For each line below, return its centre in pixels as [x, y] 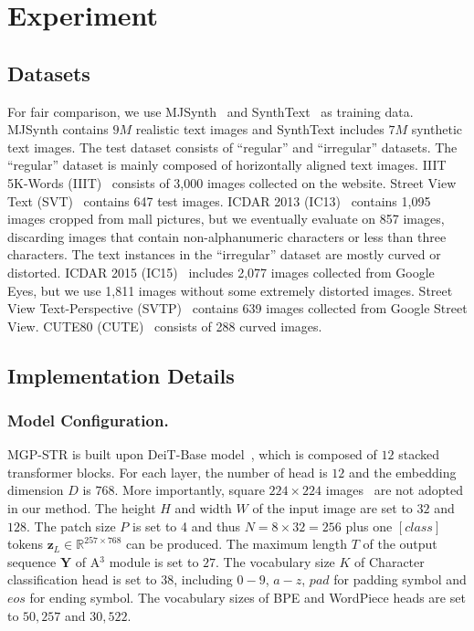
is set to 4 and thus [186, 526]
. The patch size [71, 526]
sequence [32, 561]
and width [203, 508]
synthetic [437, 129]
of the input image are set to [332, 508]
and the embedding [402, 472]
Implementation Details [121, 375]
